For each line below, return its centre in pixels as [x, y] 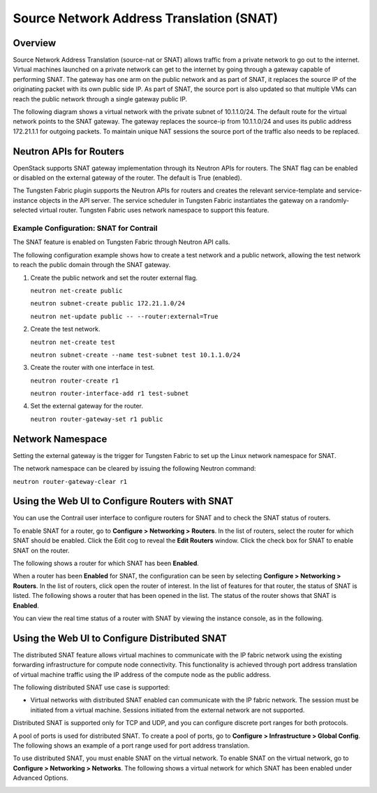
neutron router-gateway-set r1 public [97, 419]
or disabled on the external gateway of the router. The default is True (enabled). [127, 178]
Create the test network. [65, 329]
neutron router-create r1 [75, 380]
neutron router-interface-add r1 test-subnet [110, 394]
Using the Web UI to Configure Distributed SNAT [120, 638]
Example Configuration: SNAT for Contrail [85, 229]
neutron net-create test [73, 342]
